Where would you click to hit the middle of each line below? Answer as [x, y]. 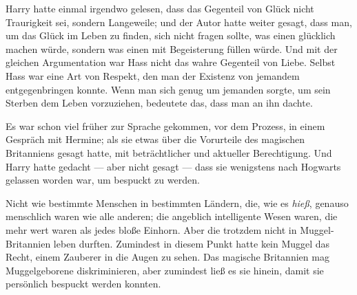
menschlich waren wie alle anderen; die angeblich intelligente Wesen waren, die [172, 216]
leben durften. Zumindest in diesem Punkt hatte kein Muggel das [192, 243]
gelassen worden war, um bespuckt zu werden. [103, 180]
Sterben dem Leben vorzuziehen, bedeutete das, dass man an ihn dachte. [159, 103]
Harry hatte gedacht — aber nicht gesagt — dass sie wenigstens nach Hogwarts [173, 166]
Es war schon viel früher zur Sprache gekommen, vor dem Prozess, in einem [165, 125]
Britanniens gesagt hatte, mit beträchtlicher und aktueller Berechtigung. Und [169, 152]
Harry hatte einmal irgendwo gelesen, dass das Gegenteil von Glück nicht [160, 8]
